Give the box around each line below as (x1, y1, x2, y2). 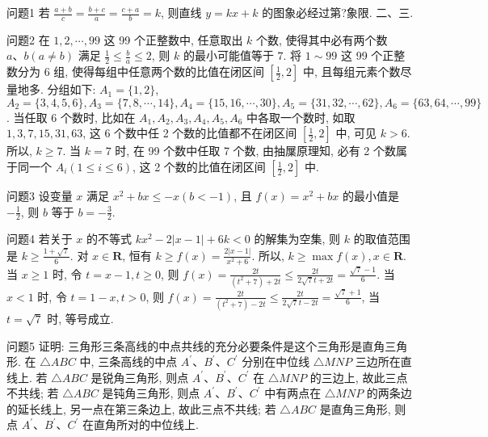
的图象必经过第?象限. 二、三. (262, 4, 414, 20)
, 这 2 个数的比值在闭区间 (132, 158, 266, 175)
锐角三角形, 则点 (102, 368, 189, 385)
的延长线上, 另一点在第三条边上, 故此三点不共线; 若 (6, 400, 276, 417)
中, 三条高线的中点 (79, 353, 178, 370)
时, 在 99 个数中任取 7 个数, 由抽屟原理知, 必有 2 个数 (115, 142, 396, 159)
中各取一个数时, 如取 (246, 108, 355, 125)
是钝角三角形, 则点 (102, 384, 200, 401)
